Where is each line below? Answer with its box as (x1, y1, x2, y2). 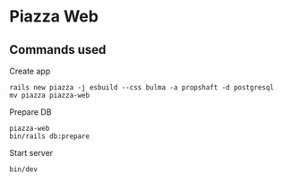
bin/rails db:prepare (9, 132, 90, 141)
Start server (9, 148, 54, 158)
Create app (9, 65, 51, 76)
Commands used (9, 42, 107, 57)
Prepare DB (9, 107, 52, 117)
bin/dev (9, 165, 39, 174)
